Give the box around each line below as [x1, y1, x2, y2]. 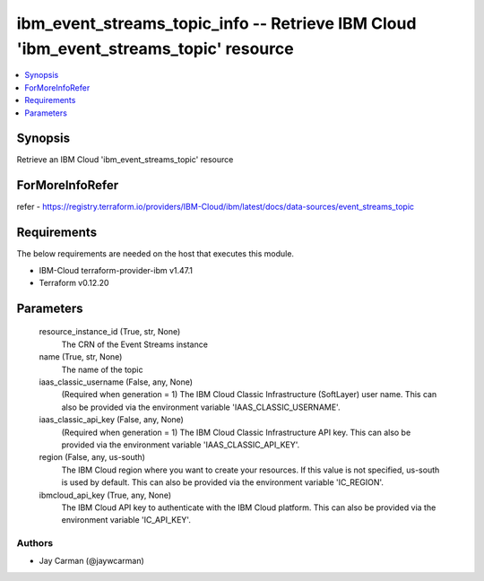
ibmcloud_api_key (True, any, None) [39, 490, 172, 500]
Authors [16, 537, 54, 550]
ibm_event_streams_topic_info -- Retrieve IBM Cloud [16, 13, 417, 33]
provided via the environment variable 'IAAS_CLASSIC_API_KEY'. [61, 439, 300, 450]
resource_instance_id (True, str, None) [39, 326, 181, 337]
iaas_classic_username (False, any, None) [39, 377, 193, 387]
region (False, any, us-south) [39, 452, 145, 463]
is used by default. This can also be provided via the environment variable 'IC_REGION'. [61, 477, 385, 488]
